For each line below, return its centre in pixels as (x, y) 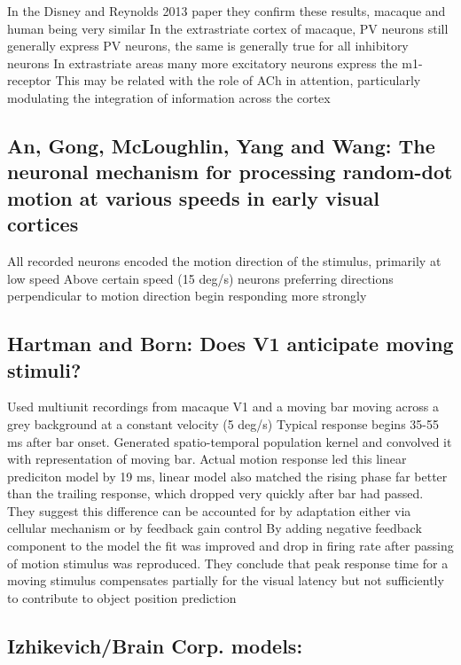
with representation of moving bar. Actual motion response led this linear (207, 459)
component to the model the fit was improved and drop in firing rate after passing (230, 546)
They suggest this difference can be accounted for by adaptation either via (209, 510)
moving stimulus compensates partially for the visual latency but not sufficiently (226, 580)
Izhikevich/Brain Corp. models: (155, 645)
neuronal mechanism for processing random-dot (230, 172)
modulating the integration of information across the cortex (169, 97)
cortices (43, 224)
